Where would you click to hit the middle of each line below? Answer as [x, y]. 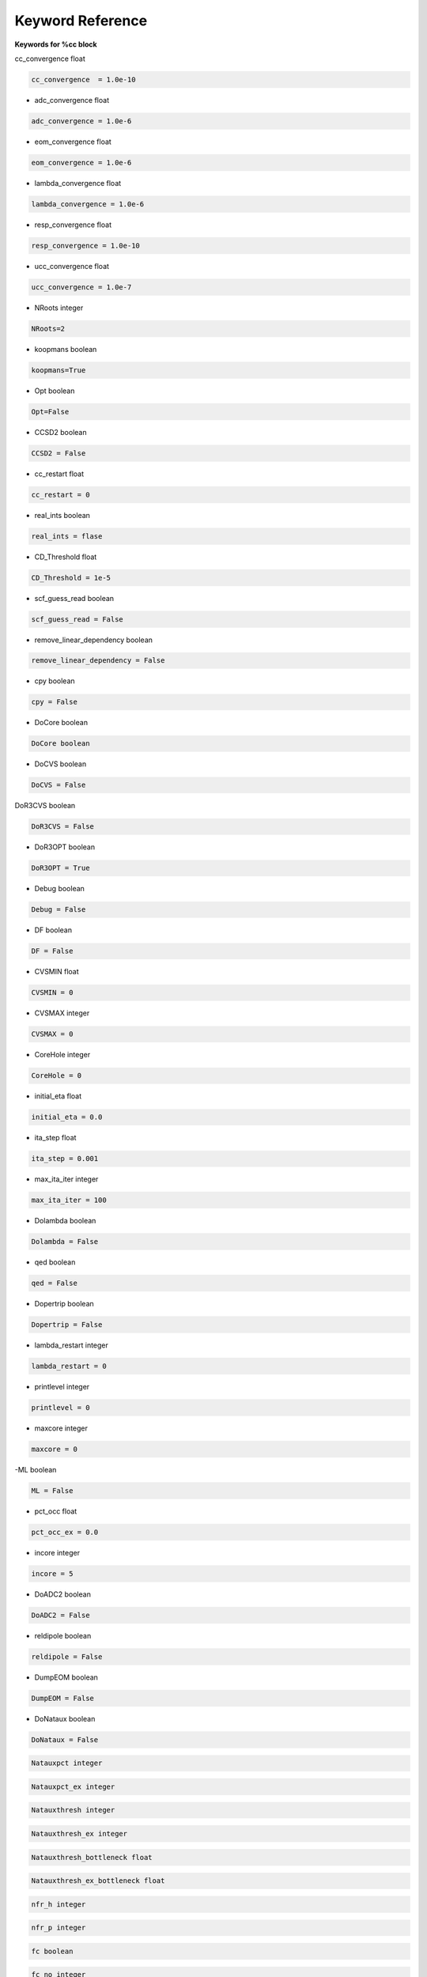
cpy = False [55, 702]
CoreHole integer [62, 1055]
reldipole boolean [63, 1635]
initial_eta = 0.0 [67, 1117]
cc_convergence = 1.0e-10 [83, 79]
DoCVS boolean [60, 764]
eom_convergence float [73, 142]
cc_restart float [59, 474]
